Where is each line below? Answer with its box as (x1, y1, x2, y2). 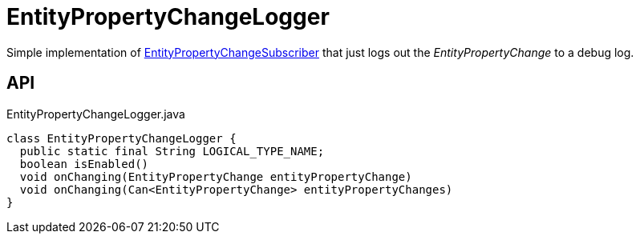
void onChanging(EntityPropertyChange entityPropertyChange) (19, 170, 412, 183)
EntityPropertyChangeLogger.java (6, 106, 185, 121)
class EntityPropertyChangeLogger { (6, 131, 237, 145)
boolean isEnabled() (19, 157, 149, 170)
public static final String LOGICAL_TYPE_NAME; (19, 144, 325, 158)
